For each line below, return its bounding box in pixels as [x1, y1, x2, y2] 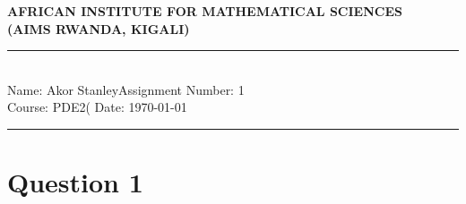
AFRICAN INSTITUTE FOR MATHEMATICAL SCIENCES [7, 2, 402, 20]
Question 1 [7, 164, 143, 200]
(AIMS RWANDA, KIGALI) [7, 19, 190, 38]
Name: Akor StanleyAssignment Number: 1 [7, 80, 245, 98]
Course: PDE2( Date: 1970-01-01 [7, 98, 187, 116]
